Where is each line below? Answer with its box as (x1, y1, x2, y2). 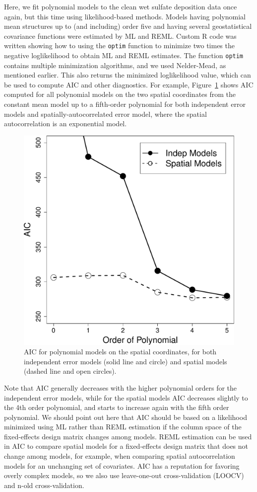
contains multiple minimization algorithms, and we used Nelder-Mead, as (4, 60, 226, 70)
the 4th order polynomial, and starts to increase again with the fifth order (4, 402, 229, 412)
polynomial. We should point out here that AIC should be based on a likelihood (4, 411, 247, 422)
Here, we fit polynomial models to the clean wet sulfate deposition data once (4, 1, 237, 11)
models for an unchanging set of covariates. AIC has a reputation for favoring (4, 460, 240, 471)
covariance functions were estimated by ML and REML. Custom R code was (4, 30, 237, 41)
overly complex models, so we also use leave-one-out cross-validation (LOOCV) (4, 470, 244, 481)
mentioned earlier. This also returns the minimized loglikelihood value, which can (4, 70, 251, 80)
